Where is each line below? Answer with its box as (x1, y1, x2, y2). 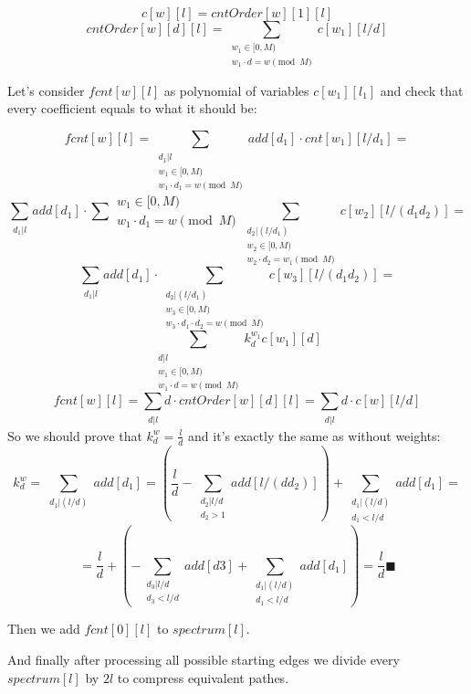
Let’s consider (7, 80, 85, 100)
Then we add (7, 619, 80, 638)
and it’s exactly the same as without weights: (188, 426, 441, 445)
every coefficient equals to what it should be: (7, 99, 257, 118)
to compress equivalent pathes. (117, 668, 289, 687)
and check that (380, 80, 464, 100)
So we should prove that (7, 426, 142, 445)
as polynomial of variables (163, 80, 309, 100)
